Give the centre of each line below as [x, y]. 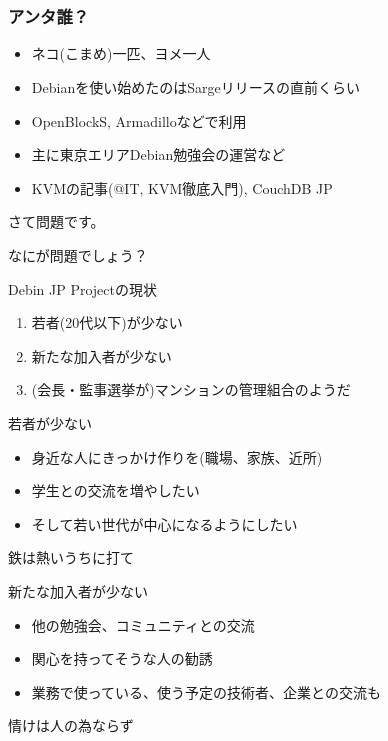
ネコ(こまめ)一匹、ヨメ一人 [121, 53]
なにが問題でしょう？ [78, 255]
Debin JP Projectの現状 [83, 288]
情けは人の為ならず [71, 725]
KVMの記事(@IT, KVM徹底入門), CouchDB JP [182, 187]
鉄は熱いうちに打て [71, 557]
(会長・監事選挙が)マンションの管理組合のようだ [191, 389]
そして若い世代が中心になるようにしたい [164, 523]
